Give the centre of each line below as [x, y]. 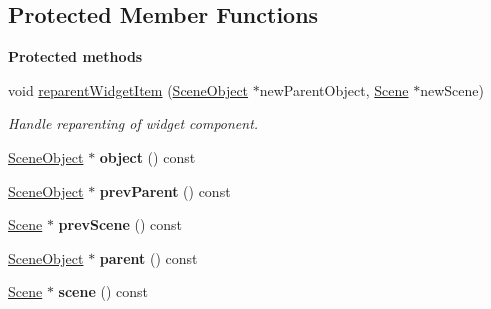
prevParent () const [165, 190]
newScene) [452, 89]
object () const [147, 156]
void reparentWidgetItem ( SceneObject [128, 89]
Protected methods [75, 56]
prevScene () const [120, 224]
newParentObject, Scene [334, 89]
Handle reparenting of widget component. [133, 123]
